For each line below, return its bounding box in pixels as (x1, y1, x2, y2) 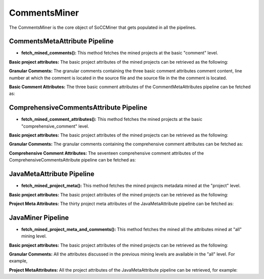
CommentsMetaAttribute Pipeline (9, 37, 114, 46)
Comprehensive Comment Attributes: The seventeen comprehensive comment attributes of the (9, 150, 204, 156)
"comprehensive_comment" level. (21, 123, 89, 129)
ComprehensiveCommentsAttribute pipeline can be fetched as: (9, 157, 136, 163)
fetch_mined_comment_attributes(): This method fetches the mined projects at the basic (21, 116, 202, 122)
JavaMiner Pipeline (9, 213, 69, 222)
